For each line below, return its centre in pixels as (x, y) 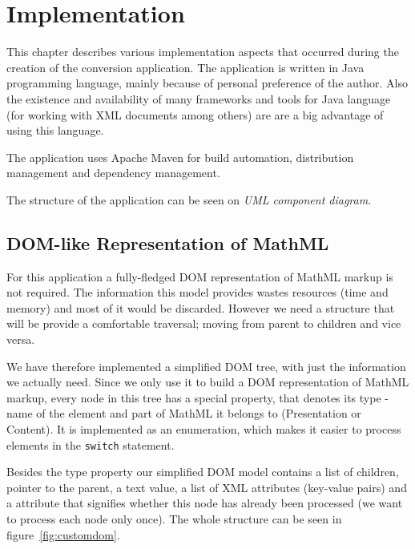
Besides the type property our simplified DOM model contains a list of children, (203, 472)
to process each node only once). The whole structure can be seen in (174, 519)
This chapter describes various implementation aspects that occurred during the (203, 52)
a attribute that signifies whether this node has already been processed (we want (205, 503)
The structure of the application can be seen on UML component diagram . (189, 199)
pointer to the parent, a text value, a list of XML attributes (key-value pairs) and (207, 487)
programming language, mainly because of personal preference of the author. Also (207, 83)
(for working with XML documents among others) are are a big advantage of (195, 114)
